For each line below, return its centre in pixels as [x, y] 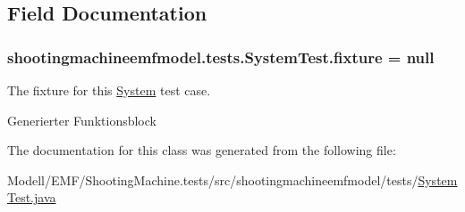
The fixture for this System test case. [109, 90]
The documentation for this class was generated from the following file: [202, 150]
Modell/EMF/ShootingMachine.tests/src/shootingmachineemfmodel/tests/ [213, 179]
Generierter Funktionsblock [82, 120]
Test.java [32, 197]
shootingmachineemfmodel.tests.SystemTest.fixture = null [221, 57]
